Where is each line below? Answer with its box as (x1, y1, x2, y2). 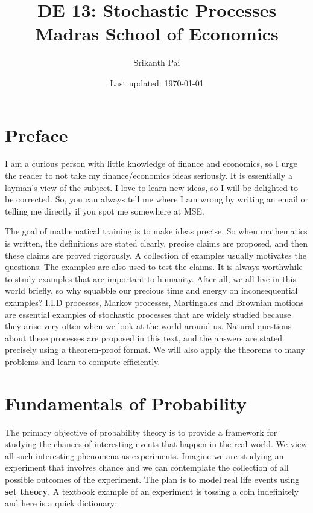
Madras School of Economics (35, 21, 279, 46)
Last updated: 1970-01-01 (110, 76, 204, 89)
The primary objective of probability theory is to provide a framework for (5, 425, 277, 438)
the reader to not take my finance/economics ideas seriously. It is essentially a (5, 169, 292, 182)
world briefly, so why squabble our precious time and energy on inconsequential (5, 284, 298, 297)
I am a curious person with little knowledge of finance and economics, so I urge (5, 157, 297, 170)
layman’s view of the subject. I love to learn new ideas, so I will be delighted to (5, 181, 299, 193)
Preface (5, 122, 68, 147)
